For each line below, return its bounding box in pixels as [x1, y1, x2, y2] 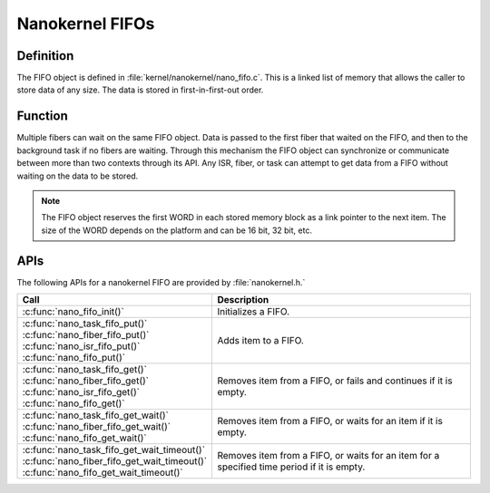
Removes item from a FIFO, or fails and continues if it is [217, 374, 453, 387]
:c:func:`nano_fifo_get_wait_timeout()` [22, 467, 183, 478]
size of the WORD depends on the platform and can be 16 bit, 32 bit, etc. [41, 225, 313, 236]
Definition [16, 48, 74, 63]
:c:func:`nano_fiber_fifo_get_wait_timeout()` [22, 455, 208, 467]
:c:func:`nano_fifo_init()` [22, 305, 124, 317]
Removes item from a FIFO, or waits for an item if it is [217, 415, 444, 427]
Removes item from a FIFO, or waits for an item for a [217, 449, 440, 461]
